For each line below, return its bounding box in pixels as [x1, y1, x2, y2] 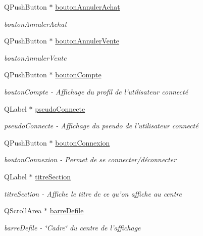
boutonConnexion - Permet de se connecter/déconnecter [4, 154, 177, 165]
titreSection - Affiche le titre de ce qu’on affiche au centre [4, 188, 182, 199]
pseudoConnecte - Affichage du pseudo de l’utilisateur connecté [4, 120, 198, 131]
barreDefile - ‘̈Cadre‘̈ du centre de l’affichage [4, 222, 141, 232]
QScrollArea [4, 205, 42, 216]
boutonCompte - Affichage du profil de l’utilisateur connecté [4, 86, 188, 97]
